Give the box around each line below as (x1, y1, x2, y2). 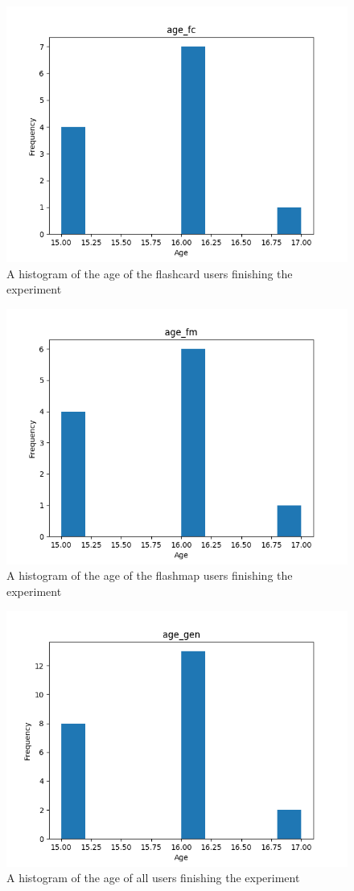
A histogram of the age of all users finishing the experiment (6, 869, 300, 886)
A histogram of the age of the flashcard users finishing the (6, 265, 293, 281)
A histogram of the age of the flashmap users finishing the (6, 567, 293, 584)
